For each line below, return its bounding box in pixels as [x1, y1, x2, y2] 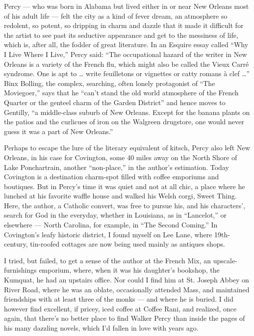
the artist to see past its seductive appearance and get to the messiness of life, [4, 29, 238, 40]
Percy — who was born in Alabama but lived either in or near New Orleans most [4, 1, 249, 11]
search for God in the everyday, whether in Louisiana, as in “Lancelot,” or [4, 210, 227, 220]
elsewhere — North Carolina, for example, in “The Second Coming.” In [4, 220, 218, 230]
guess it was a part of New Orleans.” [4, 126, 113, 136]
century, [4, 239, 28, 249]
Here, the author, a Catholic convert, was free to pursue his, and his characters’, [4, 200, 245, 210]
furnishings [4, 265, 37, 275]
